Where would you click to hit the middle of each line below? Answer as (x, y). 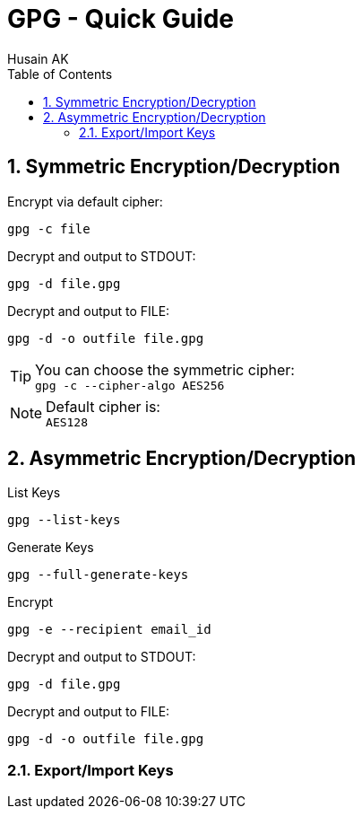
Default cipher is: (103, 406)
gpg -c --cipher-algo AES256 (130, 385)
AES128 (67, 422)
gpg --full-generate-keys (98, 575)
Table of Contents (60, 74)
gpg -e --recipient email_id (109, 630)
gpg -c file (49, 228)
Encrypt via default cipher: (85, 201)
